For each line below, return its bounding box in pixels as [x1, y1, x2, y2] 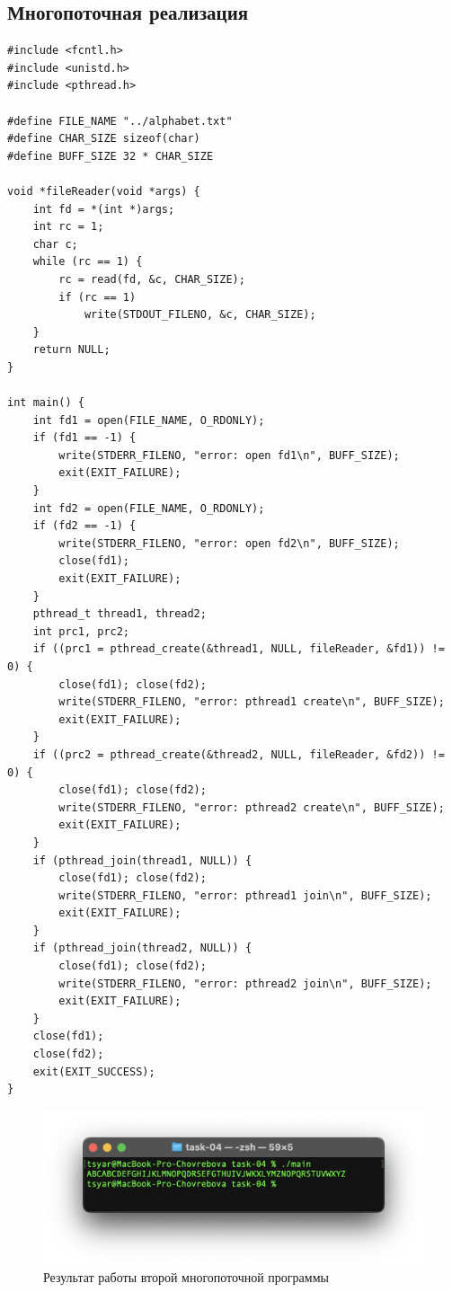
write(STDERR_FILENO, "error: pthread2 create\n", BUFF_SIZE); [58, 801, 445, 814]
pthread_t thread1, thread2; [32, 607, 207, 621]
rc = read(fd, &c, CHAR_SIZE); [58, 272, 245, 286]
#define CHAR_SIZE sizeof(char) [7, 132, 200, 146]
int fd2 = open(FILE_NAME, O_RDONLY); [32, 501, 265, 515]
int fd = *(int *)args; [32, 202, 175, 216]
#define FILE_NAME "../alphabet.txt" [7, 114, 233, 128]
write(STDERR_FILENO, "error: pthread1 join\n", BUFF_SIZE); [58, 889, 432, 902]
